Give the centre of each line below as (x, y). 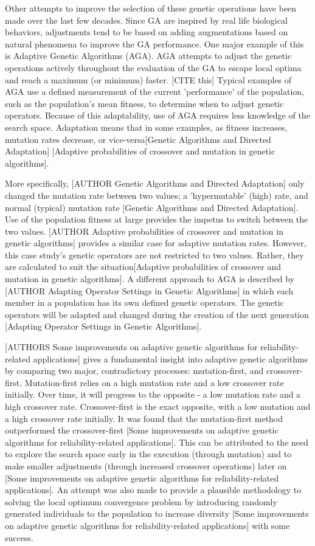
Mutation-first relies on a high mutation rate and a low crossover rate (154, 382)
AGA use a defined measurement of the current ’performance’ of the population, (155, 92)
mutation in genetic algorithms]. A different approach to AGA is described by (150, 279)
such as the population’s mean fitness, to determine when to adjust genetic (144, 103)
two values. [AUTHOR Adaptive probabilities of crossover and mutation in (144, 231)
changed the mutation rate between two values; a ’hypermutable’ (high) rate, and (157, 195)
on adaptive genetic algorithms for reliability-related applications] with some (147, 525)
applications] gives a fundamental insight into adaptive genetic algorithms (171, 358)
